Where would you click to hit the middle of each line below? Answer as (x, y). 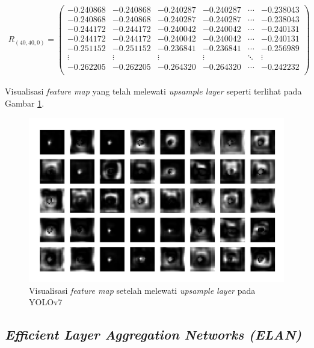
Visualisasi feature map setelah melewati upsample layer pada (142, 290)
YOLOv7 (46, 302)
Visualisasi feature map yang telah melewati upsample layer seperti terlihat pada (153, 91)
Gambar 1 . (25, 103)
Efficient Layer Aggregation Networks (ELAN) (153, 334)
